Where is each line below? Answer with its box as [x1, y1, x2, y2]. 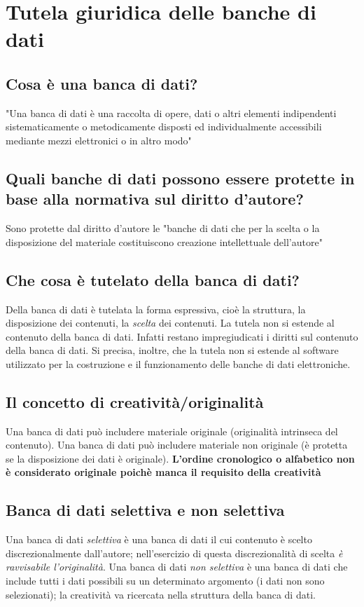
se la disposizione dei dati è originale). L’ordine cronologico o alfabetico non [6, 451, 355, 465]
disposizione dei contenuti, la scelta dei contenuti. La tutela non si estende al [6, 315, 335, 330]
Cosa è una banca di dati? [6, 72, 198, 94]
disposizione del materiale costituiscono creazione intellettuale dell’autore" [6, 234, 323, 249]
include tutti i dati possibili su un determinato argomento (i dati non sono [6, 573, 325, 588]
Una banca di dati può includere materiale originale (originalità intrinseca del [6, 423, 338, 438]
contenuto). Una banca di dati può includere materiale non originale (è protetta [6, 437, 348, 452]
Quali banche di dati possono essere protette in [6, 167, 355, 189]
